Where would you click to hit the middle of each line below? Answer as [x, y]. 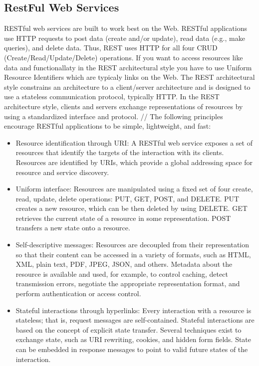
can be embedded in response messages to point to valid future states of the [132, 349]
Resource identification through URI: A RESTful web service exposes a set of [134, 142]
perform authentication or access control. [78, 293]
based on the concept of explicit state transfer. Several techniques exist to [129, 329]
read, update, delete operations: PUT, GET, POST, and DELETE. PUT [128, 198]
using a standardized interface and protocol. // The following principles [114, 116]
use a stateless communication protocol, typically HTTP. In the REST [112, 96]
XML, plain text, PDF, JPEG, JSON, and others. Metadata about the [124, 264]
